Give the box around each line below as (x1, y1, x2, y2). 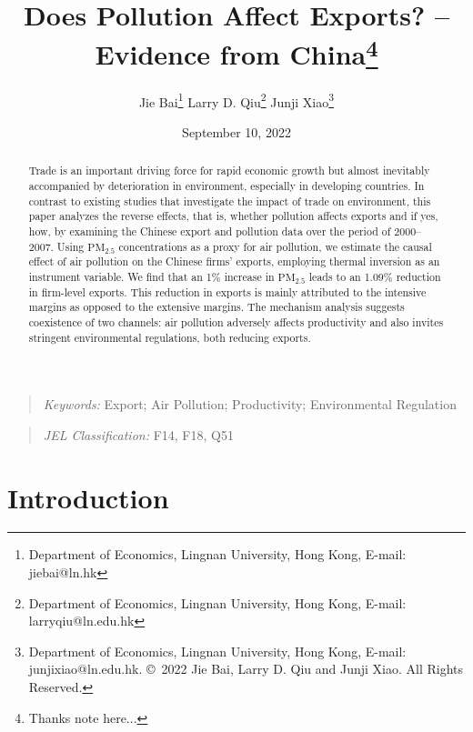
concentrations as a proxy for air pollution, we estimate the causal (118, 238, 432, 254)
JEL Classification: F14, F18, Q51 (43, 425, 234, 444)
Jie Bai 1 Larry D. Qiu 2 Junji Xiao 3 (138, 89, 335, 111)
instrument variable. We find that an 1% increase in (28, 268, 275, 284)
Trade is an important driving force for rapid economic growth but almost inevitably (28, 163, 430, 178)
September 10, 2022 (182, 122, 291, 141)
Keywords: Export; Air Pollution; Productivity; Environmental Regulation (43, 395, 457, 414)
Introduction (7, 478, 169, 516)
